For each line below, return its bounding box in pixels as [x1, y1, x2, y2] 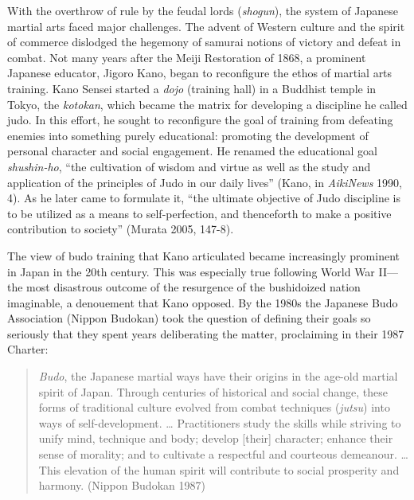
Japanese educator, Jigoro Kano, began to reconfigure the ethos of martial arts [7, 64, 393, 81]
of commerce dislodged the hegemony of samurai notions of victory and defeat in [7, 33, 401, 50]
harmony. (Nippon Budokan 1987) [38, 477, 205, 494]
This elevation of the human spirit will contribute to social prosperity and [38, 461, 400, 478]
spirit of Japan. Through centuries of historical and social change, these [38, 383, 389, 400]
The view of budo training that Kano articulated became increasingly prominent [7, 247, 400, 264]
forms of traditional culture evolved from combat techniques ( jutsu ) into [38, 399, 390, 416]
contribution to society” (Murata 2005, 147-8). [7, 221, 234, 237]
